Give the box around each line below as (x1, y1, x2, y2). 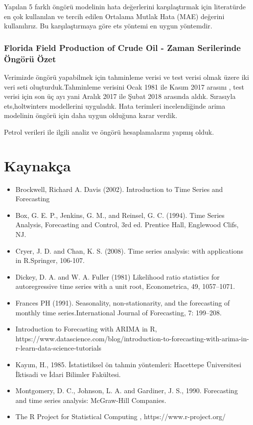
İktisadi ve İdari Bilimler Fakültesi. (15, 369, 121, 379)
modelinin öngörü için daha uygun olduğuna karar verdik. (4, 110, 178, 120)
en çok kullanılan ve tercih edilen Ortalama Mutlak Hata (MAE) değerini (4, 11, 225, 21)
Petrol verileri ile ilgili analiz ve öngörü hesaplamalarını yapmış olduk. (4, 126, 214, 137)
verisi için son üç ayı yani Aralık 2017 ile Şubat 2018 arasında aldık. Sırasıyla (4, 91, 236, 101)
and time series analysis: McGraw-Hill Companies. (15, 395, 166, 405)
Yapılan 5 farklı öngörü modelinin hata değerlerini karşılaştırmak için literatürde (4, 1, 246, 11)
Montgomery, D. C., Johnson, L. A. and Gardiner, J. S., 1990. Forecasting (15, 385, 238, 396)
